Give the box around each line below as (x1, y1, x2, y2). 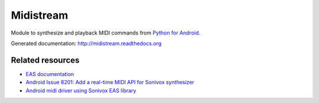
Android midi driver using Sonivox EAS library (25, 87, 136, 94)
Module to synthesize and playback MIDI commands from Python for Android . (11, 29, 201, 36)
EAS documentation (25, 70, 74, 77)
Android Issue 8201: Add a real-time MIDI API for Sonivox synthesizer (25, 79, 194, 86)
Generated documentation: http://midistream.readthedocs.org (11, 40, 162, 47)
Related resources (11, 55, 80, 65)
